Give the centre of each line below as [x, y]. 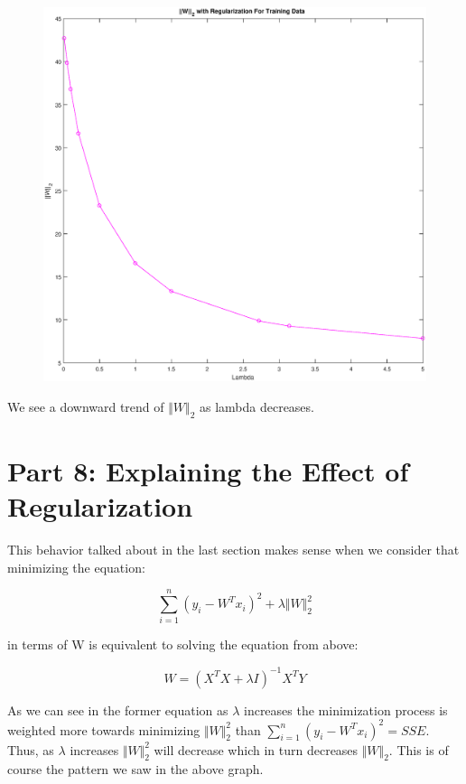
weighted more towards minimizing [104, 729]
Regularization [100, 506]
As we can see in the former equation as [118, 709]
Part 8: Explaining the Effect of [208, 471]
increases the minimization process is [345, 709]
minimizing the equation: [76, 567]
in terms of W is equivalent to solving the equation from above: [183, 644]
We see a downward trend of [86, 407]
